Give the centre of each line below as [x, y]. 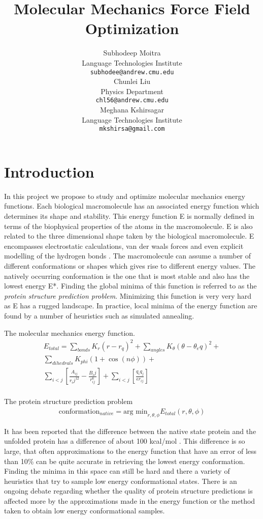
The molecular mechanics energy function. [70, 333]
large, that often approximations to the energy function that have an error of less [130, 451]
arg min [136, 411]
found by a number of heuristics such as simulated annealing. [99, 315]
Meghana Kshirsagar [132, 109]
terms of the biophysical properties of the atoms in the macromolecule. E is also [128, 226]
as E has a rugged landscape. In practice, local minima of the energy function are [131, 306]
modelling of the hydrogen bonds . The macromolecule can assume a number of [128, 256]
